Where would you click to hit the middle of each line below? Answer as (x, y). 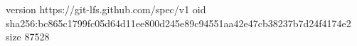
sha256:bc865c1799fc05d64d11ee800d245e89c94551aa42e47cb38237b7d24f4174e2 (178, 23)
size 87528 (28, 37)
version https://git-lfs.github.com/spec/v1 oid (106, 9)
